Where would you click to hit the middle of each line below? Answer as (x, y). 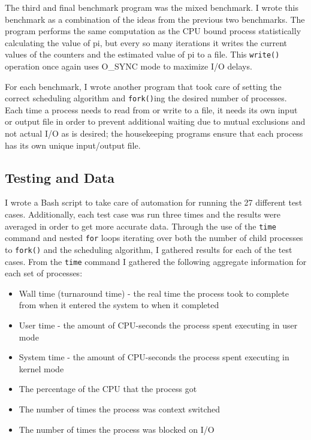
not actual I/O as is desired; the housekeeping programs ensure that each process (154, 133)
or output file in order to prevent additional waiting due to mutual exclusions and (155, 121)
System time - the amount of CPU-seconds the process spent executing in (154, 357)
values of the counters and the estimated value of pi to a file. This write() (142, 54)
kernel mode (41, 368)
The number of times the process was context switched (120, 409)
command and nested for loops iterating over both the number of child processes (154, 238)
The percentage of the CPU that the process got (108, 389)
